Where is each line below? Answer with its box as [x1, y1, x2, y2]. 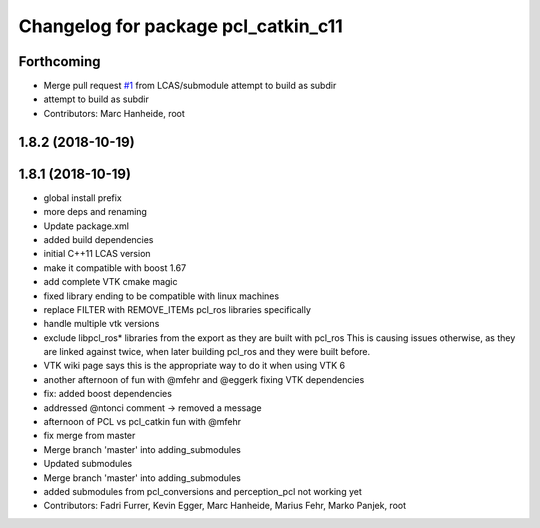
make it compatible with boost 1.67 [43, 261, 187, 274]
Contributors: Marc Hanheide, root [43, 107, 185, 119]
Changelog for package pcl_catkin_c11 [18, 15, 344, 37]
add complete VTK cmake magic [43, 276, 178, 288]
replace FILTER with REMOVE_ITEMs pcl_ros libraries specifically [43, 303, 312, 315]
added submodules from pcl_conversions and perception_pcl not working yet [43, 485, 362, 497]
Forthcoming [18, 53, 101, 70]
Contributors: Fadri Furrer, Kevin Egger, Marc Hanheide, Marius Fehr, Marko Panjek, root [43, 500, 407, 512]
